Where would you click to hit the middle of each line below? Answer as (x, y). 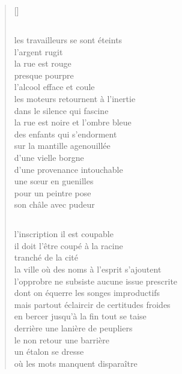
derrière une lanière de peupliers (73, 328)
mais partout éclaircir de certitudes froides (92, 304)
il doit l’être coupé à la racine (68, 245)
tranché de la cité (46, 257)
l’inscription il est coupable (64, 234)
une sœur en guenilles (54, 181)
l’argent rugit (38, 51)
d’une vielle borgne (49, 157)
